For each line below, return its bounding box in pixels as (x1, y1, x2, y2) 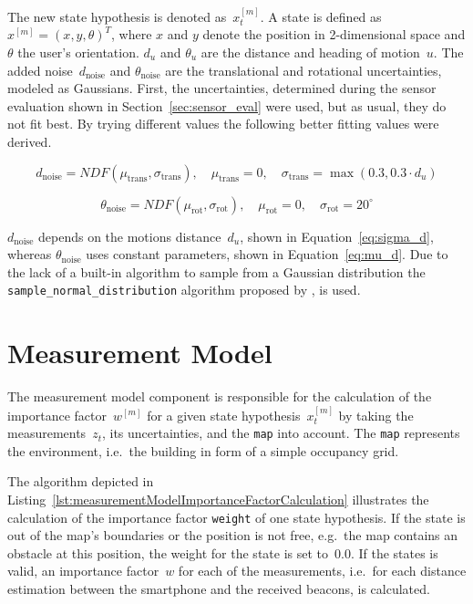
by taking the (338, 405, 414, 424)
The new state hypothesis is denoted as (7, 6, 227, 26)
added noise (7, 60, 73, 79)
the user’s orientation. (17, 43, 139, 61)
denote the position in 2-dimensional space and (202, 25, 466, 44)
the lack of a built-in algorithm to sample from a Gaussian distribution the (7, 262, 426, 281)
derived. (7, 131, 52, 151)
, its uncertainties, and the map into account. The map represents (101, 423, 460, 443)
